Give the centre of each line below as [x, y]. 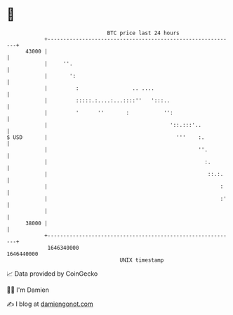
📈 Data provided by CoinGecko [52, 274]
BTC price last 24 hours [143, 33]
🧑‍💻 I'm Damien [28, 290]
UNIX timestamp [142, 260]
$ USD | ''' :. [106, 137]
